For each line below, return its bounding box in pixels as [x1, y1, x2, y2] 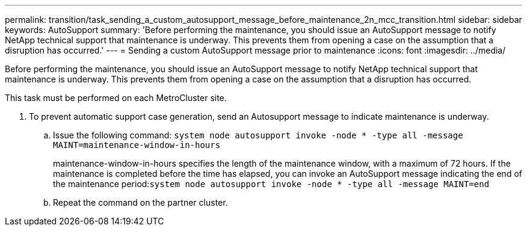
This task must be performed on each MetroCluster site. [5, 93, 227, 103]
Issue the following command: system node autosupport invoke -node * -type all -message [53, 130, 463, 140]
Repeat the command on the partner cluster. [53, 197, 228, 208]
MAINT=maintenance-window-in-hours [53, 140, 221, 150]
